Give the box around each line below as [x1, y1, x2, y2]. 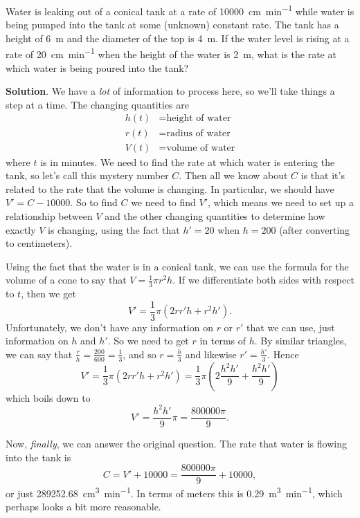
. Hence [267, 346, 299, 361]
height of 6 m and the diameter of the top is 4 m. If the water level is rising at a [6, 30, 350, 45]
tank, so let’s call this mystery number [6, 168, 169, 183]
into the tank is [6, 450, 71, 464]
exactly [6, 222, 36, 237]
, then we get [21, 286, 76, 301]
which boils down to [6, 390, 91, 405]
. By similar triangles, [254, 333, 347, 348]
